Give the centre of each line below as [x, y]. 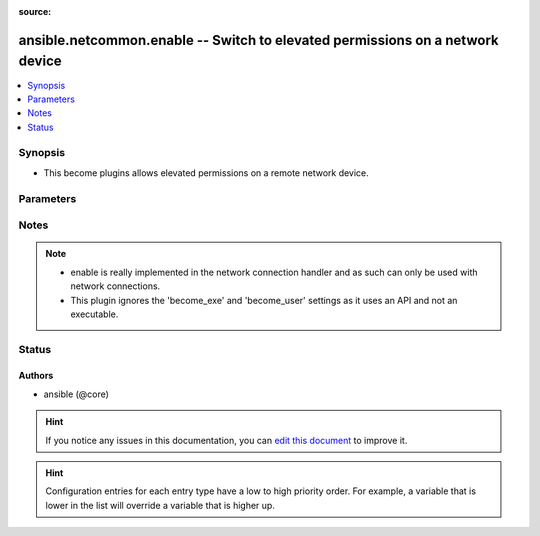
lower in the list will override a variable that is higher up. [160, 505]
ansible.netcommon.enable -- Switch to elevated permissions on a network [258, 40]
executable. [94, 314]
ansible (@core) [76, 394]
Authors [36, 376]
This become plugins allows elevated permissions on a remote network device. [206, 172]
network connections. [115, 286]
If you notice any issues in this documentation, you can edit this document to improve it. [226, 440]
